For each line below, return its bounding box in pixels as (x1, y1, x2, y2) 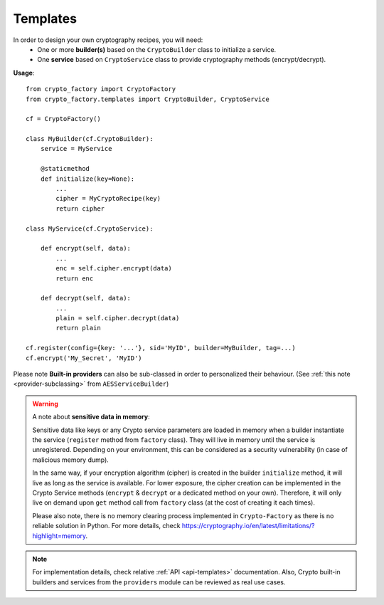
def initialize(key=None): (40, 174, 135, 183)
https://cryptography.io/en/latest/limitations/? (181, 522, 315, 530)
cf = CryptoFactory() (26, 115, 101, 123)
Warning (32, 399, 58, 408)
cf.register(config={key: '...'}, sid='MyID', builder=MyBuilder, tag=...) (26, 344, 296, 352)
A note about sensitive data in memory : (32, 413, 150, 421)
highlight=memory (32, 531, 86, 540)
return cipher (55, 204, 105, 213)
